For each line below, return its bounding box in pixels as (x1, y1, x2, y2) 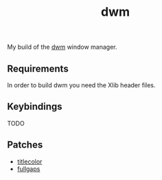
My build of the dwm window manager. (7, 43, 118, 52)
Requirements (7, 63, 69, 74)
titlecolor (16, 157, 43, 166)
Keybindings (7, 101, 63, 113)
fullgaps (16, 164, 40, 172)
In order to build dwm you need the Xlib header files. (7, 81, 156, 89)
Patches (7, 139, 43, 151)
